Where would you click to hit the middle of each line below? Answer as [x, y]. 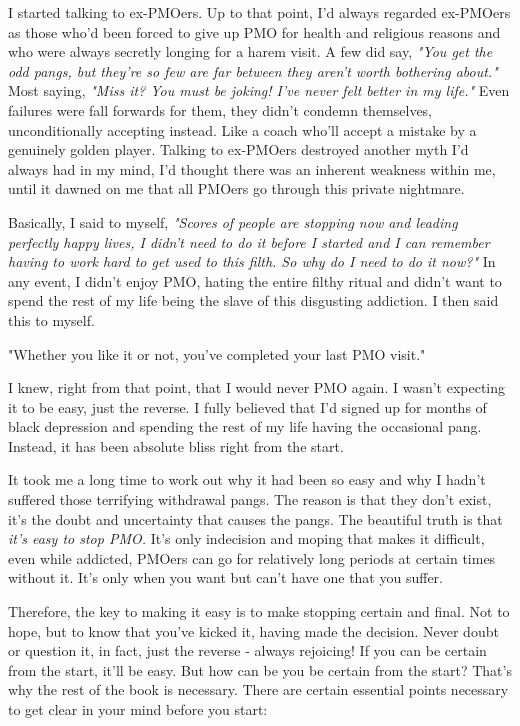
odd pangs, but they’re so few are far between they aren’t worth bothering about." [253, 70]
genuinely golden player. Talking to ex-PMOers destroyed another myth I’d [238, 149]
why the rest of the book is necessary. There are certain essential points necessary [258, 689]
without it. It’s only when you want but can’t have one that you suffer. [225, 577]
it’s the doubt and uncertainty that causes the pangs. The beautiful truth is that [255, 518]
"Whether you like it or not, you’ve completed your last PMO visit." [217, 353]
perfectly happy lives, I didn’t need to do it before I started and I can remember [249, 241]
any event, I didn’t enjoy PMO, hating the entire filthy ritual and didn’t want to [255, 280]
